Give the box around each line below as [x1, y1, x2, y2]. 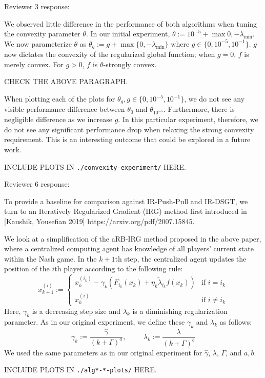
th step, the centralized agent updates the [115, 253, 247, 264]
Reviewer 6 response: [4, 178, 70, 189]
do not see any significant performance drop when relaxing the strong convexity [4, 124, 254, 134]
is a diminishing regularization [132, 305, 228, 316]
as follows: [219, 316, 252, 327]
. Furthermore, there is [163, 104, 235, 114]
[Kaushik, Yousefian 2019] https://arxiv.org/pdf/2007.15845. [4, 216, 195, 227]
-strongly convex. [103, 58, 157, 69]
